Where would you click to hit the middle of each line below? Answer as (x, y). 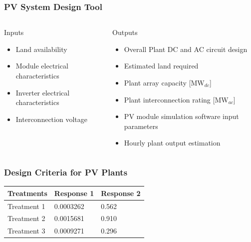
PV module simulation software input (181, 116)
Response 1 (74, 193)
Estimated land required (161, 66)
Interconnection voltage (51, 119)
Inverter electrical (43, 92)
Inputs (14, 32)
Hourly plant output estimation (172, 143)
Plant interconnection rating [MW (176, 99)
